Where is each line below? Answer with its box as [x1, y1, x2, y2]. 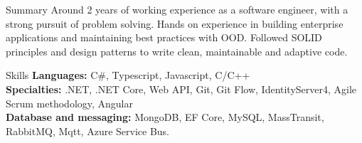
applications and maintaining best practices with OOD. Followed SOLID [6, 30, 322, 45]
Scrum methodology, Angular [6, 95, 134, 110]
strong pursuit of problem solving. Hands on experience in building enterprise [6, 16, 344, 31]
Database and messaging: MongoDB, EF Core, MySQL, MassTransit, [6, 110, 324, 125]
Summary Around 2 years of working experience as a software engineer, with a [6, 2, 348, 16]
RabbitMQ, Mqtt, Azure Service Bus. [6, 123, 170, 138]
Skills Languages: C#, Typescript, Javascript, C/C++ [6, 68, 250, 83]
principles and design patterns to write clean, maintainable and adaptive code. [6, 43, 348, 58]
